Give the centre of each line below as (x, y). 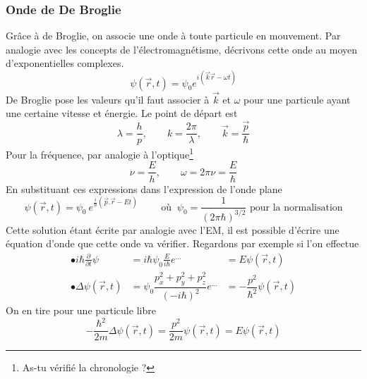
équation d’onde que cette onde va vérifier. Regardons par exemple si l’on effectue (182, 243)
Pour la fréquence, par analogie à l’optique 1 (100, 153)
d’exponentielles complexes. (65, 63)
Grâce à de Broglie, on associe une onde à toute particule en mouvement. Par (173, 36)
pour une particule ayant (297, 99)
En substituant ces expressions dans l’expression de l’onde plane (144, 188)
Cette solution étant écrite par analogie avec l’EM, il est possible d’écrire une (173, 229)
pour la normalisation (296, 207)
